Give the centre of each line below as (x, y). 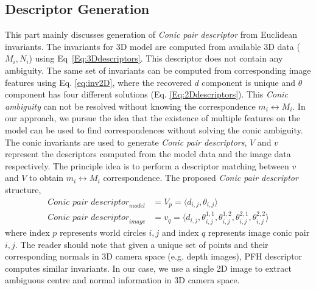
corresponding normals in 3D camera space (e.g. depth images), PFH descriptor (154, 256)
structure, (23, 189)
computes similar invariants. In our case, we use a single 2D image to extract (148, 268)
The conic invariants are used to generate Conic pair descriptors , (126, 142)
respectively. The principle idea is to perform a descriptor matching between (147, 165)
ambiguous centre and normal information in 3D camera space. (122, 280)
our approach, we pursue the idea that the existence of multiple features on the (153, 118)
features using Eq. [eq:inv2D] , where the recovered (98, 82)
